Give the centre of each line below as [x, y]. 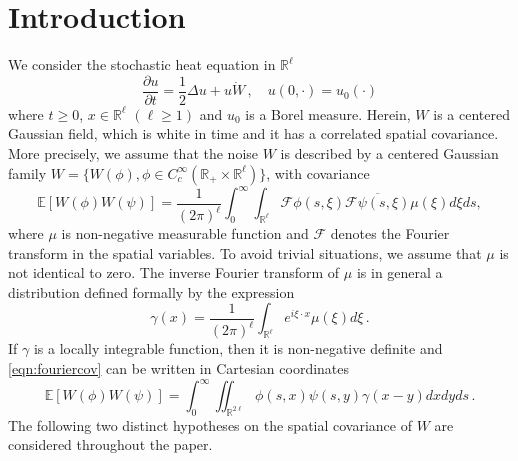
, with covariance [318, 172]
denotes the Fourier [390, 233]
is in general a [399, 272]
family [27, 172]
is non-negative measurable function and [185, 233]
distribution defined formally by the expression [151, 291]
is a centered [471, 113]
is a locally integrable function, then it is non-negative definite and [238, 348]
